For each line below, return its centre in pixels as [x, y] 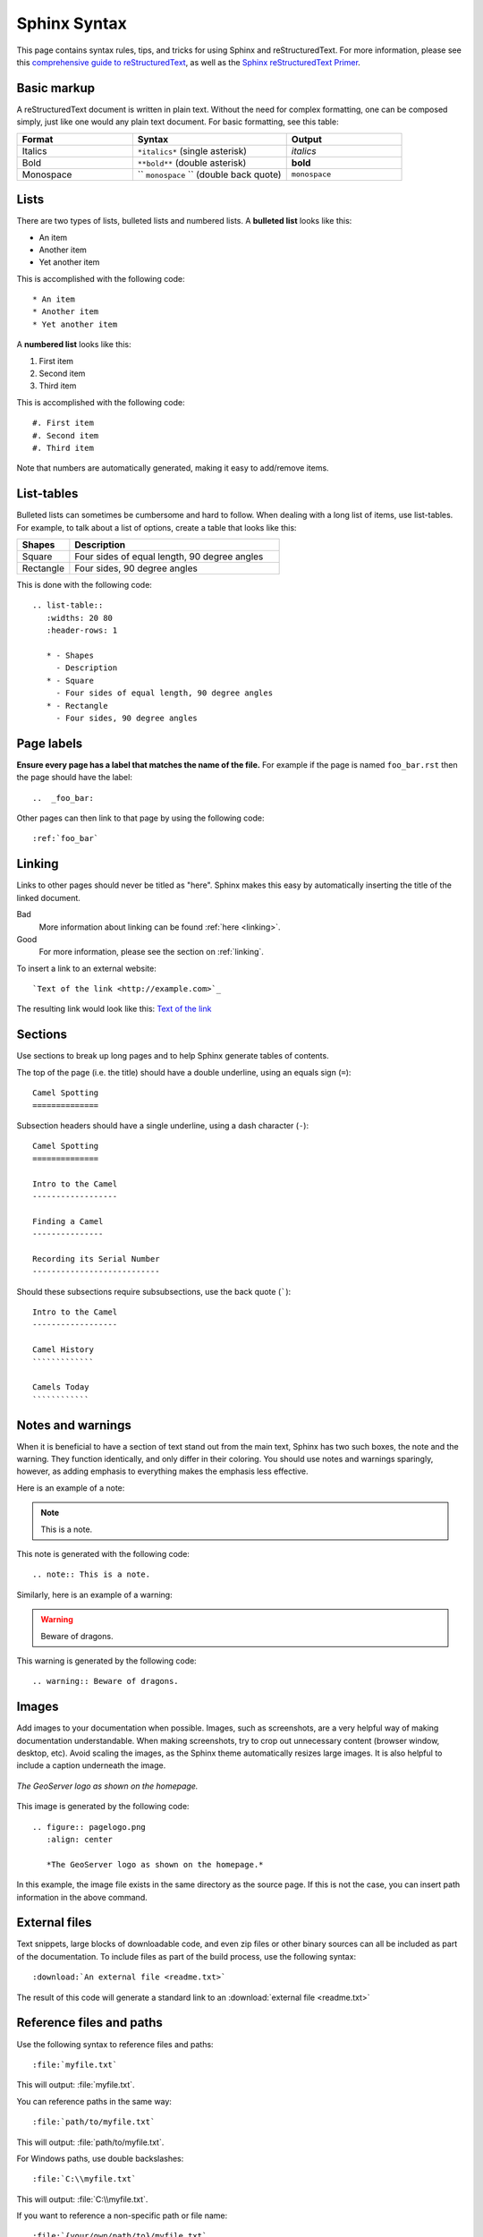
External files [55, 1922]
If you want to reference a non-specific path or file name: [122, 2216]
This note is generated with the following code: [103, 1554]
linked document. [48, 897]
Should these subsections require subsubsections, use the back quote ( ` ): [154, 1291]
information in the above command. [82, 1897]
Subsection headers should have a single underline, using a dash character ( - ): [162, 1125]
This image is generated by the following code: [103, 1807]
